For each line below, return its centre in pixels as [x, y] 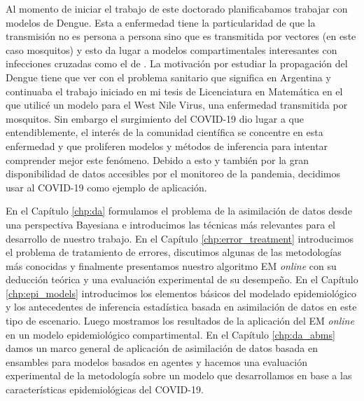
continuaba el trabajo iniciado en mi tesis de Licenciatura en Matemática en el [174, 91]
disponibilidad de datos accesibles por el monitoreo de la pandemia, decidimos [173, 174]
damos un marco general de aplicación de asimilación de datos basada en [162, 348]
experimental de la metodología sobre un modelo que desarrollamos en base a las [179, 375]
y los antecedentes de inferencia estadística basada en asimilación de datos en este [181, 307]
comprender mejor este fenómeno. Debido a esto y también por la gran [157, 159]
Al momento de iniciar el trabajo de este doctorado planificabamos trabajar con [177, 8]
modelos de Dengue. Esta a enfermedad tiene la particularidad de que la [161, 22]
